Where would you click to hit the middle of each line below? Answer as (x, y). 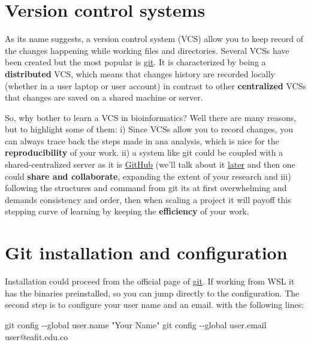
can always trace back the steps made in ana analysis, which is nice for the (142, 140)
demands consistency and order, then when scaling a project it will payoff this (148, 199)
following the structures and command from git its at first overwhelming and (146, 188)
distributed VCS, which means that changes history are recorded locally (140, 73)
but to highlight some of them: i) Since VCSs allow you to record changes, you (149, 129)
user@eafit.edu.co (37, 336)
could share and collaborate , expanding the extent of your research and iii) (148, 176)
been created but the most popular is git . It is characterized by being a (135, 62)
